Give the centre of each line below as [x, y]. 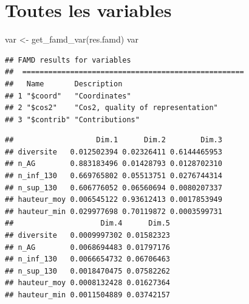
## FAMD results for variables [68, 60]
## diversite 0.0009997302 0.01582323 [88, 236]
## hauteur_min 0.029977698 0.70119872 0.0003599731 [114, 211]
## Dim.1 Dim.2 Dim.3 [114, 140]
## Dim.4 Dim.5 [88, 223]
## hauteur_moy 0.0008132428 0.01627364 [88, 283]
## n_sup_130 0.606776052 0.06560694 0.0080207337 [114, 188]
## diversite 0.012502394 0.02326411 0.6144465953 [114, 152]
